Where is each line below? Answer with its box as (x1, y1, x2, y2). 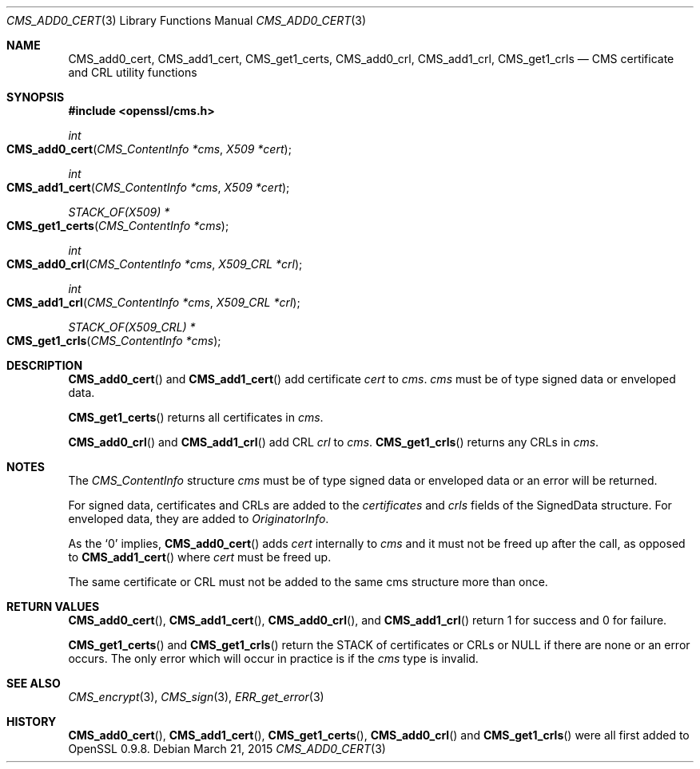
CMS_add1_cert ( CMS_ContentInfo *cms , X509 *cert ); (6, 180, 290, 194)
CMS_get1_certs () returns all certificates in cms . (68, 410, 324, 424)
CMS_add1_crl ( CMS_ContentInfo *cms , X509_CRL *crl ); (6, 295, 300, 309)
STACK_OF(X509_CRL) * (68, 320, 196, 334)
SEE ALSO (6, 676, 61, 690)
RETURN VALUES (6, 600, 100, 613)
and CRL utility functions (68, 65, 197, 79)
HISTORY (6, 715, 57, 728)
